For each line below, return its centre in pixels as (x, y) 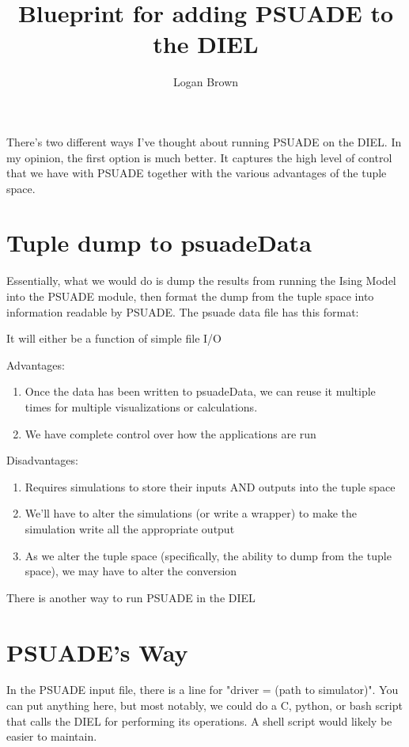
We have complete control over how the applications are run (170, 433)
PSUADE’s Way (97, 652)
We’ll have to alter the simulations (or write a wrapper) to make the (191, 513)
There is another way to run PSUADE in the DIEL (131, 597)
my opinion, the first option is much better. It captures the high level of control (199, 157)
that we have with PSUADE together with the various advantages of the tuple (197, 173)
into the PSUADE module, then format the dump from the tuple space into (190, 296)
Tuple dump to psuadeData (159, 243)
